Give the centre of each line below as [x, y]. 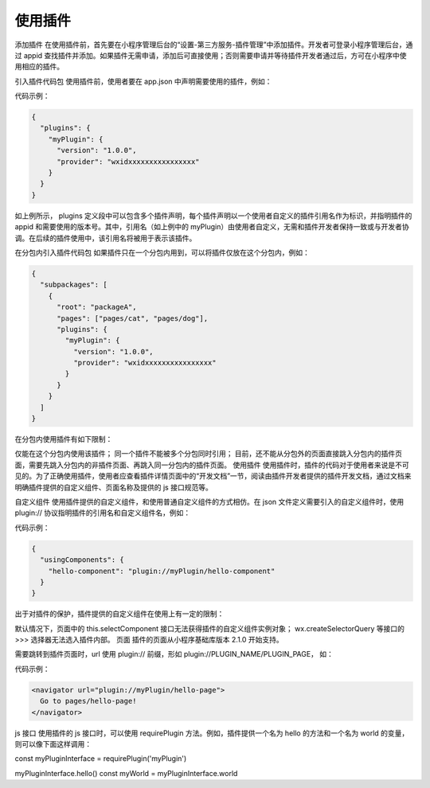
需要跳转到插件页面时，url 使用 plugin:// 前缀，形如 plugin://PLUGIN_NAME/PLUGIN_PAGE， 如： [174, 654]
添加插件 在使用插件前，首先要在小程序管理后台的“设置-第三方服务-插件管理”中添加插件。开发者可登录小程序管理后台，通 [214, 45]
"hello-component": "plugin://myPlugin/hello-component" [162, 571]
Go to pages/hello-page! [88, 701]
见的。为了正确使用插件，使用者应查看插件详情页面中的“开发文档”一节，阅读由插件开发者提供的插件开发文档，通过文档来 [213, 476]
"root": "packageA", [97, 307]
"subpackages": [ [74, 285]
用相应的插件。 [39, 67]
